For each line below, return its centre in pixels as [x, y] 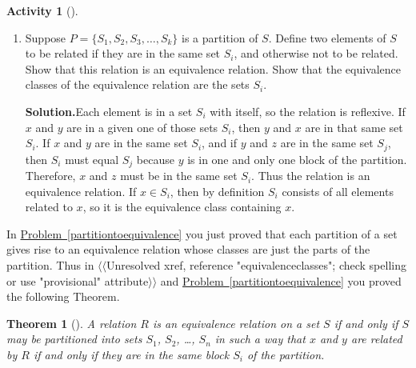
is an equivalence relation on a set [236, 323]
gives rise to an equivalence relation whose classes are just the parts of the [188, 249]
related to [49, 207]
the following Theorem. [63, 296]
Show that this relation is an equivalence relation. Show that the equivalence [213, 68]
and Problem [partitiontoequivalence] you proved [281, 280]
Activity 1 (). [42, 10]
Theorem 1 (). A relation [72, 323]
